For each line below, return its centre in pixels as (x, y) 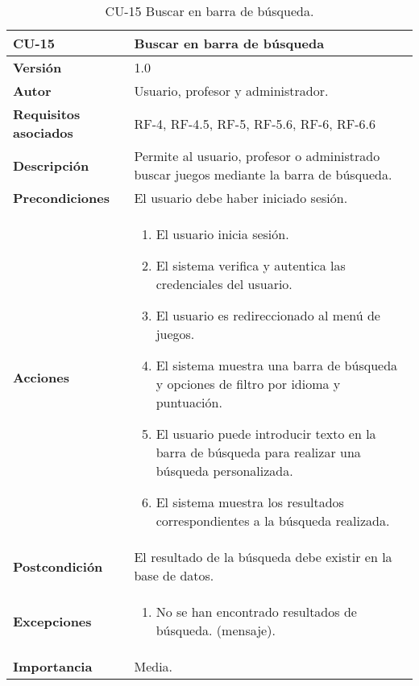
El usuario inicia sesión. (222, 234)
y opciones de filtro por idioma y (248, 384)
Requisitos (47, 114)
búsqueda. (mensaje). (216, 630)
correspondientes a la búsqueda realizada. (273, 521)
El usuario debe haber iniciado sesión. (241, 198)
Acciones (41, 377)
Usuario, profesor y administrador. (231, 91)
